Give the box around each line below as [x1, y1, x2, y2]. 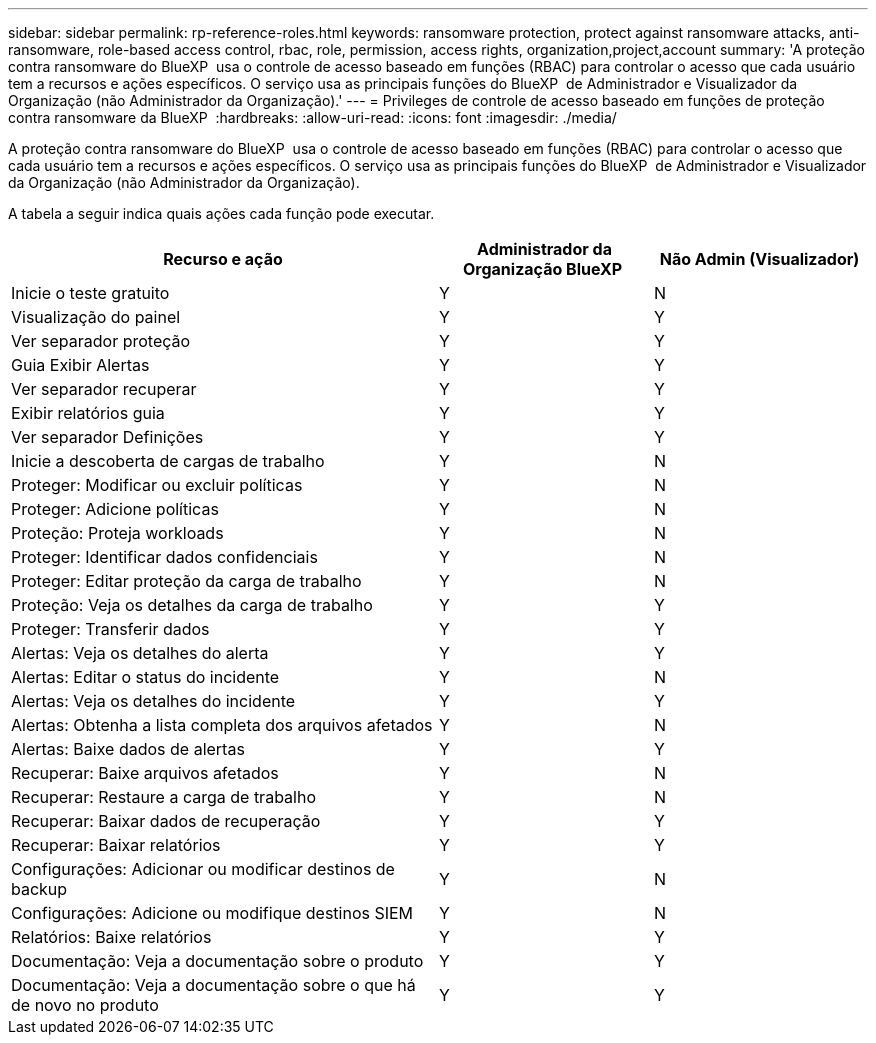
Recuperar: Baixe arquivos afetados [11, 763, 279, 783]
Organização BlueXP [463, 259, 623, 279]
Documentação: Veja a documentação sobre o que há [11, 975, 416, 995]
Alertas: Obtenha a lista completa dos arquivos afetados [11, 715, 433, 735]
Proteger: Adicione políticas [11, 499, 219, 519]
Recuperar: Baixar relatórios [11, 835, 221, 855]
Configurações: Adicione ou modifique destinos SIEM [11, 903, 414, 923]
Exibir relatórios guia [11, 403, 165, 423]
